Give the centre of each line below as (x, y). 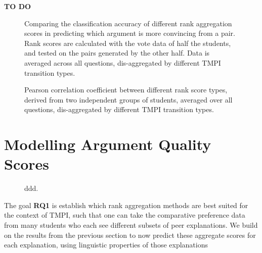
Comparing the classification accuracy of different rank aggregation (128, 23)
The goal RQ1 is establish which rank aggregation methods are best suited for (126, 205)
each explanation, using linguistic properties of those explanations (106, 245)
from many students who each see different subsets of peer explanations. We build (131, 225)
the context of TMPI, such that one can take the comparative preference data (125, 215)
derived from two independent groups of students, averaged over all (128, 99)
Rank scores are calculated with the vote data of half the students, (128, 43)
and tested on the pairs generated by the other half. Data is (117, 53)
